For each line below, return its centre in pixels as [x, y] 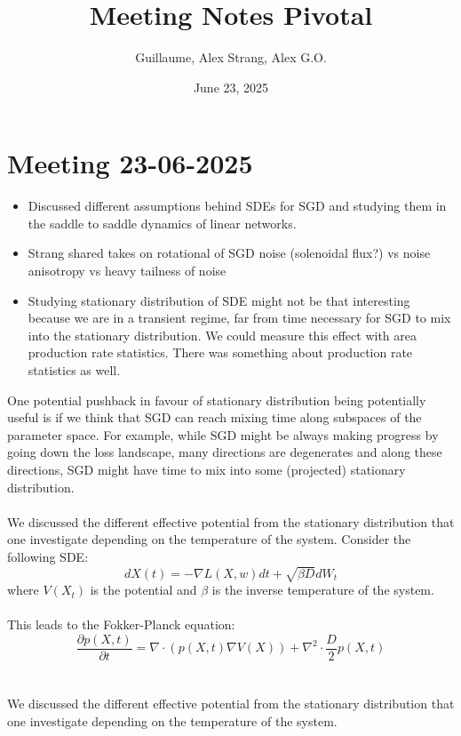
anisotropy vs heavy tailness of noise [127, 271]
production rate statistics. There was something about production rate [220, 352]
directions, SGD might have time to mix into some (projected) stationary [207, 469]
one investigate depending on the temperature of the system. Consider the [209, 539]
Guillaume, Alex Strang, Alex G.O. [231, 57]
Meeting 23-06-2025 [130, 163]
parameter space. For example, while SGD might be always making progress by [223, 434]
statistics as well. [74, 370]
